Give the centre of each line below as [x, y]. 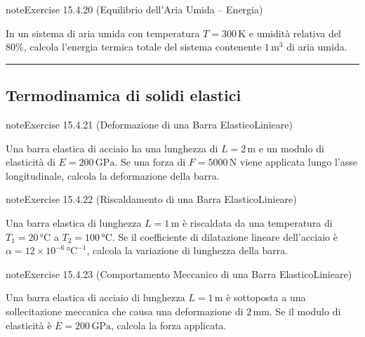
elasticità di [31, 162]
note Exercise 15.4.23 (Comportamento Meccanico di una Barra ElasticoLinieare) [179, 273]
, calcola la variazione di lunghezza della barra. [187, 250]
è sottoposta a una [266, 297]
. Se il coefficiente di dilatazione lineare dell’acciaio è [225, 236]
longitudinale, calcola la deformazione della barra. [113, 175]
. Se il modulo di [305, 311]
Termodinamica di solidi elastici [124, 95]
